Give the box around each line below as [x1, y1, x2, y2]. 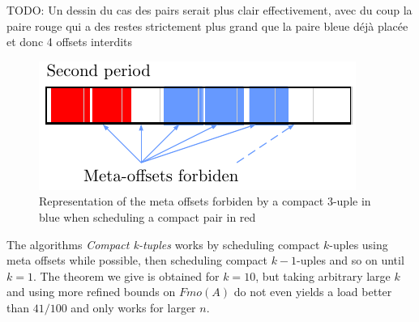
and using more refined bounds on [6, 283, 176, 300]
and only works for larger [71, 299, 196, 316]
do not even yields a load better [233, 283, 392, 300]
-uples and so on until [297, 252, 404, 269]
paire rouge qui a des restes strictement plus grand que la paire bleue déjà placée [6, 17, 408, 34]
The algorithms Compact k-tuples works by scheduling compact [6, 235, 320, 252]
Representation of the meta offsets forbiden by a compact [39, 193, 324, 210]
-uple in [332, 193, 371, 210]
